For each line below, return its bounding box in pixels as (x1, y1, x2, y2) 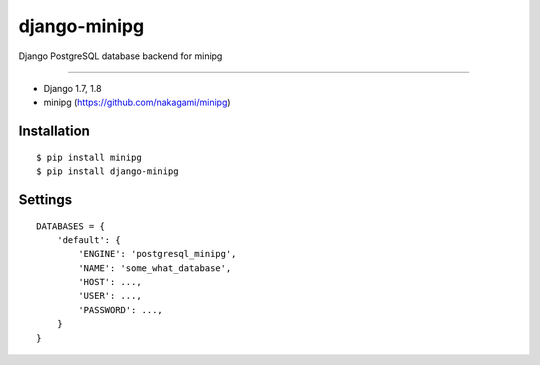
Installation (18, 123, 90, 140)
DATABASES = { (36, 220, 105, 232)
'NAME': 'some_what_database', (78, 262, 232, 274)
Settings (18, 191, 73, 208)
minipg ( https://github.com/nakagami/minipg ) (43, 96, 231, 109)
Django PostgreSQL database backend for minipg (18, 50, 223, 62)
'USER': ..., (78, 290, 142, 302)
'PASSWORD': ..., (78, 304, 164, 315)
